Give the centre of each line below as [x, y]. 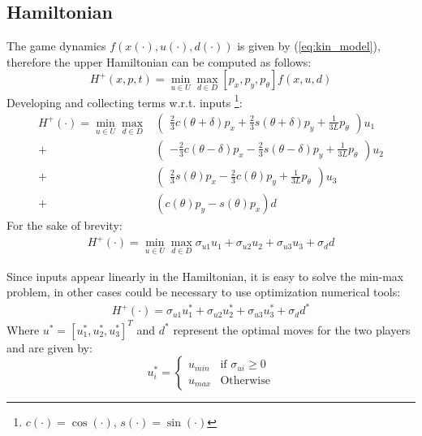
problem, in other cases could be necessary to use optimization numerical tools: [204, 292]
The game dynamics [56, 46]
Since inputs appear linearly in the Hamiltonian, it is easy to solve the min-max [205, 276]
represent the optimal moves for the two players [292, 329]
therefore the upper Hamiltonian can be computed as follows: [159, 61]
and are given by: [50, 347]
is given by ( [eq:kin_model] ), [309, 46]
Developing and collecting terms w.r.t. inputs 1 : [125, 101]
